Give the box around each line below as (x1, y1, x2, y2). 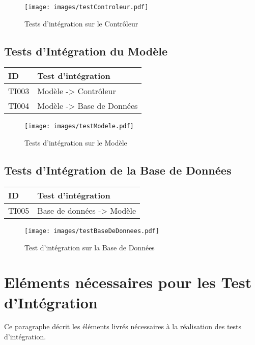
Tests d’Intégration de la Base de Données (4, 162, 232, 178)
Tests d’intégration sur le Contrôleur (24, 18, 138, 28)
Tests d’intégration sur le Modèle (24, 137, 127, 148)
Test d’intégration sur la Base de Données (24, 242, 155, 252)
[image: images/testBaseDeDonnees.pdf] (24, 227, 159, 235)
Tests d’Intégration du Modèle (4, 43, 168, 59)
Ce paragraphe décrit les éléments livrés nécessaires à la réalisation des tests (4, 321, 242, 332)
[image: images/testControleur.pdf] (24, 4, 149, 11)
